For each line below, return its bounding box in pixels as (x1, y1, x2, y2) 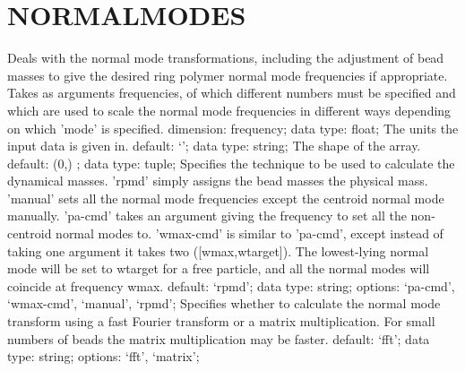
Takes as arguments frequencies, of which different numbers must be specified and (7, 83, 456, 102)
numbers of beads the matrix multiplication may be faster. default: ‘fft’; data (7, 329, 430, 348)
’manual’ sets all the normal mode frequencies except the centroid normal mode (7, 188, 444, 207)
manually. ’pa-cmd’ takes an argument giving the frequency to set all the (7, 206, 407, 225)
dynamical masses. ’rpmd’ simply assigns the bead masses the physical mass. (7, 171, 428, 190)
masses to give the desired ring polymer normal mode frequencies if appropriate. (7, 65, 448, 84)
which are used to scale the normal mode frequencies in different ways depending (7, 100, 452, 119)
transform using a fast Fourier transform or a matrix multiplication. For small (7, 312, 435, 331)
